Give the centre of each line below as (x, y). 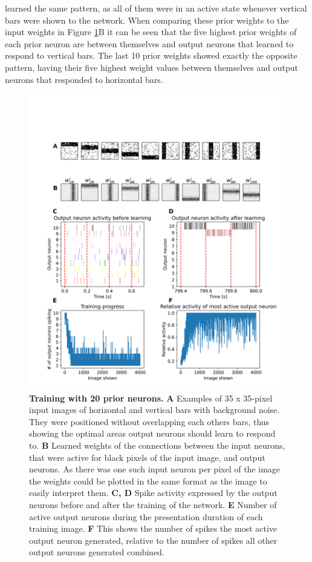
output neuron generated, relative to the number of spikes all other (153, 540)
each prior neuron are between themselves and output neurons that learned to (149, 43)
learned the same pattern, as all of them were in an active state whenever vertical (156, 8)
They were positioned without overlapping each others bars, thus (149, 421)
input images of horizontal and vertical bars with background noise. (154, 410)
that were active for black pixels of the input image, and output (147, 457)
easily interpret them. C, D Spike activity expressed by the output (153, 493)
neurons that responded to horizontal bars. (84, 79)
